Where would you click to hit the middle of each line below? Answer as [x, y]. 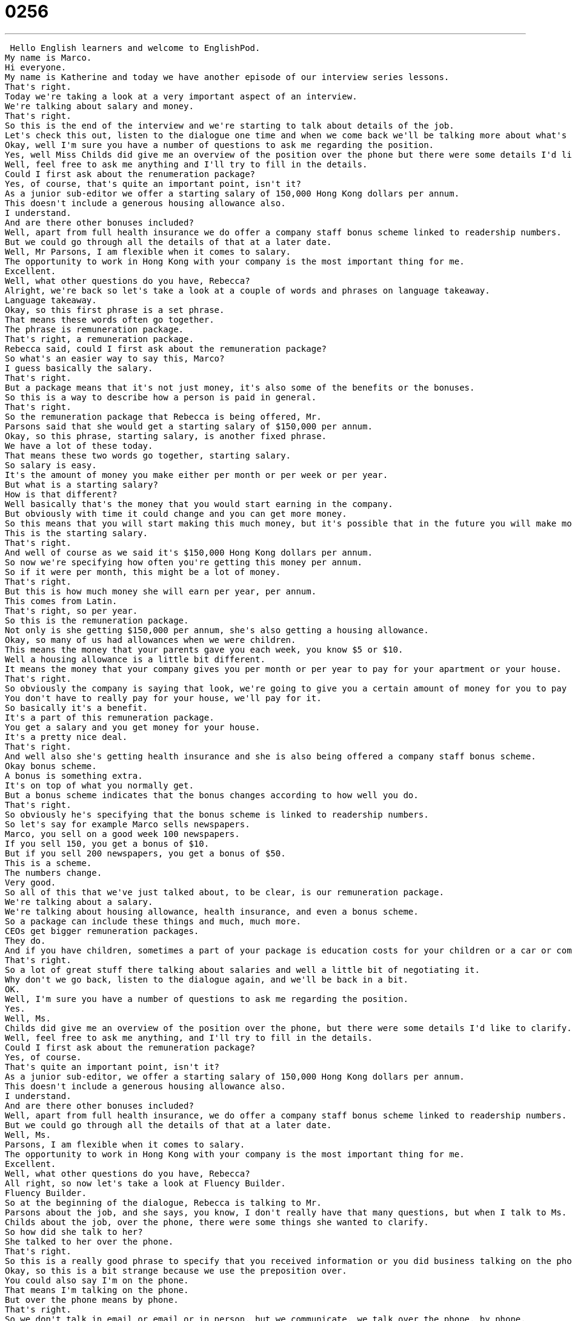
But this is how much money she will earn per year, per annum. [161, 591]
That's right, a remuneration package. [99, 339]
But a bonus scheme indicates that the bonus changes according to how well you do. [212, 795]
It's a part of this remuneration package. [110, 717]
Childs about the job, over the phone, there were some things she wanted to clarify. [217, 1222]
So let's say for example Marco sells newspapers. [128, 824]
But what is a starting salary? [81, 484]
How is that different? [61, 494]
